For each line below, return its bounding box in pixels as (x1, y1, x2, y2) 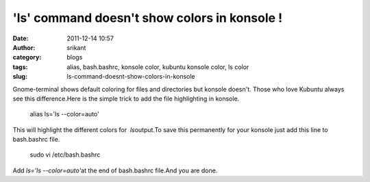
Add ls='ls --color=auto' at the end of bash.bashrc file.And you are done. (12, 166, 218, 174)
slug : (12, 73, 27, 81)
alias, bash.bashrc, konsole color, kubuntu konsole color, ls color (66, 62, 249, 71)
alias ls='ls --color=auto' (29, 110, 99, 118)
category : (12, 53, 42, 62)
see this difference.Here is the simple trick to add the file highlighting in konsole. (12, 94, 240, 103)
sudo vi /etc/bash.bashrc (29, 151, 101, 159)
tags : (12, 62, 28, 71)
